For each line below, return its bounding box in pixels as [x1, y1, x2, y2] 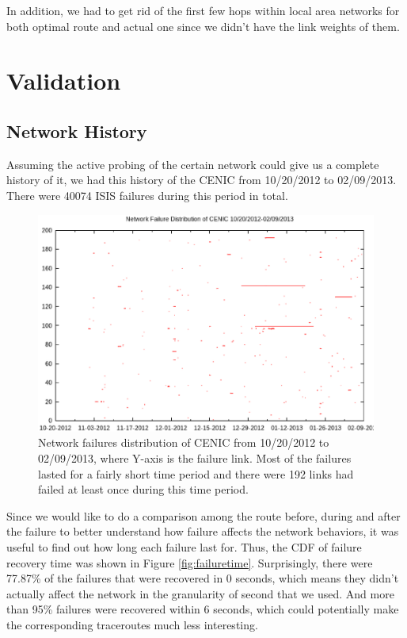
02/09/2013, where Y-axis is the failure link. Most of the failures [38, 450, 352, 467]
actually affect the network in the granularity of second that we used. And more [6, 585, 394, 601]
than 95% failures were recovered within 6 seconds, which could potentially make [6, 601, 399, 617]
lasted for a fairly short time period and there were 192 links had [38, 465, 354, 482]
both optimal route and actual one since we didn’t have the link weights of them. [6, 17, 400, 34]
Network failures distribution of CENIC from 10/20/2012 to [38, 434, 329, 451]
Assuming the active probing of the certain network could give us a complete [6, 156, 379, 172]
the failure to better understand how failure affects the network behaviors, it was [6, 523, 399, 540]
